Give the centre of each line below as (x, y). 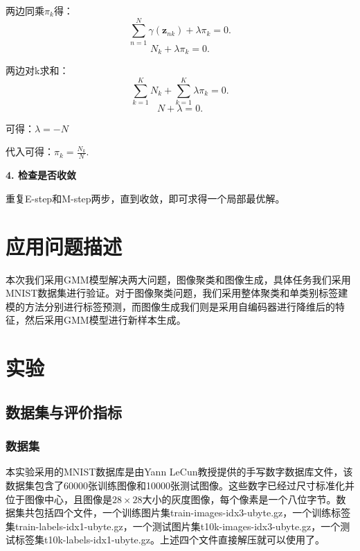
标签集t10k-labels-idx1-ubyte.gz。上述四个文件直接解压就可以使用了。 (170, 540)
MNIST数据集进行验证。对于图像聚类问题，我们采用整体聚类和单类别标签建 (177, 293)
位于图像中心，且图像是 (59, 499)
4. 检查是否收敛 (41, 175)
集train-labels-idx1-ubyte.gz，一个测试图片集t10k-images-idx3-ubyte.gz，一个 (173, 526)
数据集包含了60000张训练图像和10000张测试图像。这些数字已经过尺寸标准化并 (180, 485)
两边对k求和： (37, 70)
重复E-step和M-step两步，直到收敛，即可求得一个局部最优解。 (145, 198)
